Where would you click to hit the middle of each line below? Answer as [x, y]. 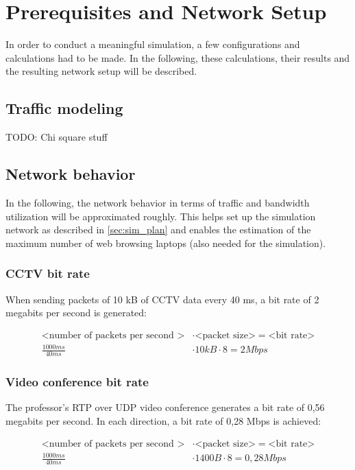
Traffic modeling [64, 108]
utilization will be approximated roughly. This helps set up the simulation [161, 216]
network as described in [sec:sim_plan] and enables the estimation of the [158, 230]
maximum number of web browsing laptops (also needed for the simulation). [166, 243]
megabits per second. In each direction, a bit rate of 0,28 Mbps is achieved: [163, 420]
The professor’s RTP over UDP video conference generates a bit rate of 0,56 [165, 407]
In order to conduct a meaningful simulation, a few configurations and [153, 44]
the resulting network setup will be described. [101, 71]
